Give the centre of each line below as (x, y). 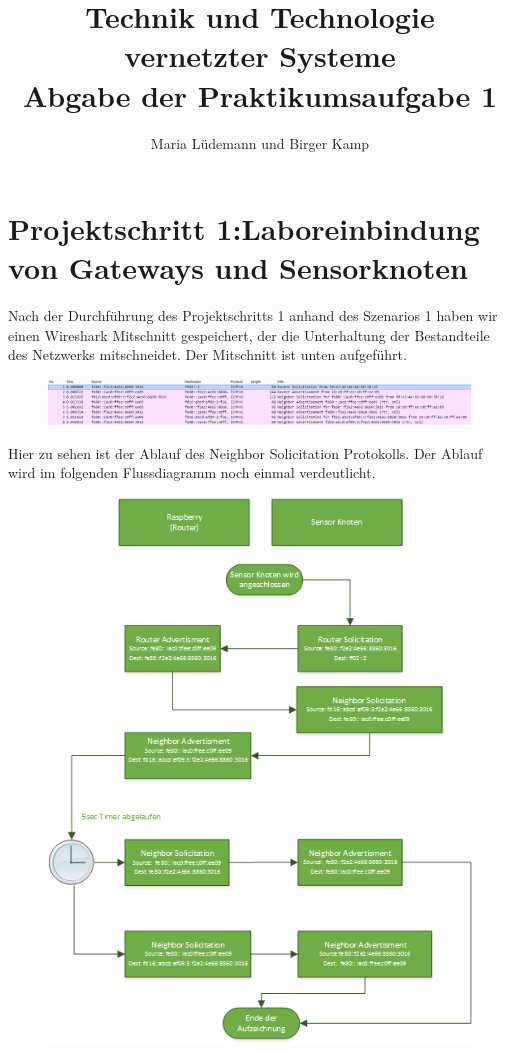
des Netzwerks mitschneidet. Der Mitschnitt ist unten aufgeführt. (207, 354)
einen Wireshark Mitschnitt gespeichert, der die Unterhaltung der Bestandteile (249, 334)
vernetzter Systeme (260, 55)
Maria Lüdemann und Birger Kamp (260, 142)
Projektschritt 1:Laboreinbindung (244, 228)
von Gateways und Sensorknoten (238, 267)
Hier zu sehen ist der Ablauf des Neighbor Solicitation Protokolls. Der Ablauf (245, 452)
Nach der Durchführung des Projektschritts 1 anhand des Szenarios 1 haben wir (253, 315)
